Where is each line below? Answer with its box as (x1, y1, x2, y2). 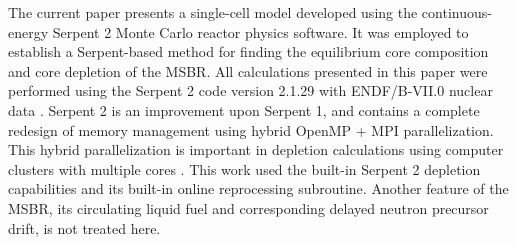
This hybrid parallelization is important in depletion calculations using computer (8, 139, 504, 160)
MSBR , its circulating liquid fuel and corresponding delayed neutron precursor (8, 197, 489, 218)
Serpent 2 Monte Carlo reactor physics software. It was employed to (52, 21, 469, 42)
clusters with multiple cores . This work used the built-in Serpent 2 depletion (8, 158, 481, 179)
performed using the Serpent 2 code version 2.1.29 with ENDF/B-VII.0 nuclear (8, 80, 493, 101)
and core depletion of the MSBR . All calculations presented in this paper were (8, 60, 488, 81)
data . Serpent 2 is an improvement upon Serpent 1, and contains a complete (8, 99, 480, 120)
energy (8, 21, 49, 42)
